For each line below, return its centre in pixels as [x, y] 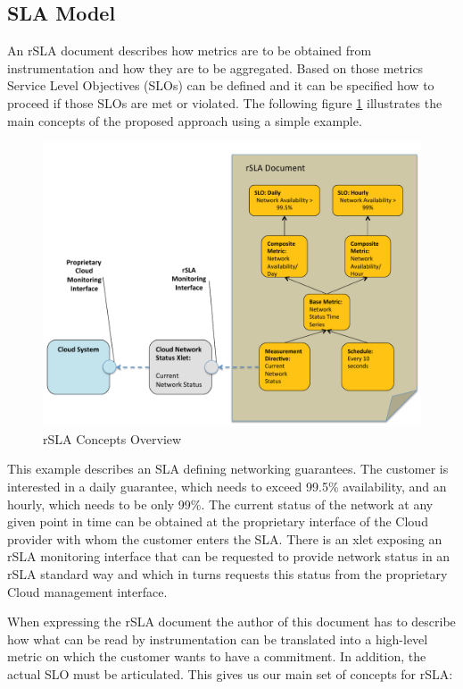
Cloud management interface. [87, 591]
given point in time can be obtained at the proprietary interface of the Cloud [218, 521]
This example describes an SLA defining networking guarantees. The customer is [228, 469]
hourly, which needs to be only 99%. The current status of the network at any [220, 504]
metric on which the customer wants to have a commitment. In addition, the [217, 656]
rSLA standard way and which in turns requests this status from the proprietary [227, 573]
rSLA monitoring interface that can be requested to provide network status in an [229, 556]
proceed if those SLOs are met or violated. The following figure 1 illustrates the [225, 102]
